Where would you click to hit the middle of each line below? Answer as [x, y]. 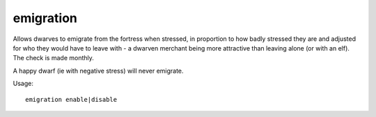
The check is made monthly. [53, 58]
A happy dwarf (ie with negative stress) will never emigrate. [98, 71]
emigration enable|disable [71, 99]
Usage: [23, 84]
